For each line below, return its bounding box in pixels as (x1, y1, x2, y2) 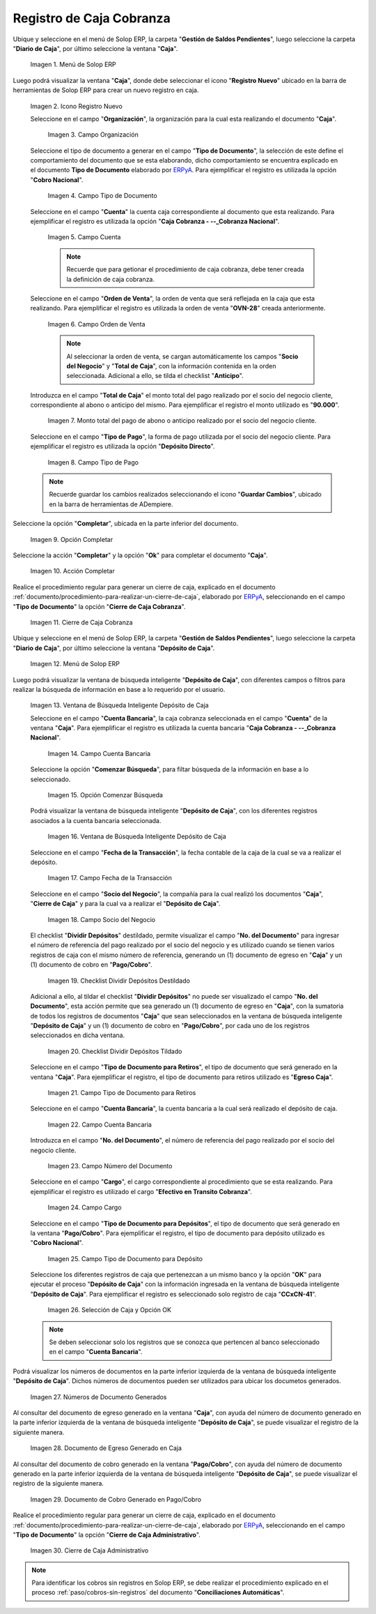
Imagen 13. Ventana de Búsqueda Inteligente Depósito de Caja (30, 701, 209, 709)
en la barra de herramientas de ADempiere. (49, 499, 173, 508)
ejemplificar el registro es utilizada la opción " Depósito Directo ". (30, 442, 215, 451)
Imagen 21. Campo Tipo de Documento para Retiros (47, 1089, 196, 1097)
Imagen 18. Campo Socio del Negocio (47, 915, 156, 923)
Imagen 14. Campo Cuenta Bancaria (47, 749, 151, 757)
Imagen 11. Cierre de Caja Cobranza (30, 618, 133, 626)
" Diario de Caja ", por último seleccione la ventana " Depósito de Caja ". (13, 644, 215, 652)
